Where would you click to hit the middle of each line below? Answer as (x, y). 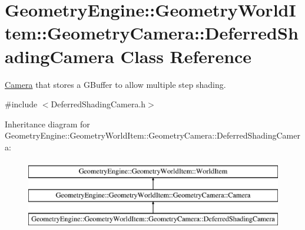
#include (21, 104)
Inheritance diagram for (47, 124)
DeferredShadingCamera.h (98, 104)
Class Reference (186, 56)
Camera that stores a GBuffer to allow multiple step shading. (115, 84)
